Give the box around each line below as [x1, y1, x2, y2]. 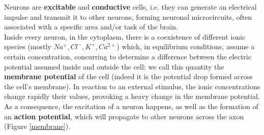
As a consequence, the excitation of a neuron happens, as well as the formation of [4, 100, 258, 111]
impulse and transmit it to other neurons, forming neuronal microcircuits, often [4, 11, 252, 22]
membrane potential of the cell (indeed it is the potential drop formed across [4, 71, 253, 82]
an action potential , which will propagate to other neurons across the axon [4, 111, 244, 121]
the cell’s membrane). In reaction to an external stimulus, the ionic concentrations [4, 81, 260, 91]
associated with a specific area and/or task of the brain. [4, 21, 178, 32]
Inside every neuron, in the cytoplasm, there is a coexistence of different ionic [4, 31, 246, 42]
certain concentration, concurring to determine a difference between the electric [4, 51, 251, 61]
